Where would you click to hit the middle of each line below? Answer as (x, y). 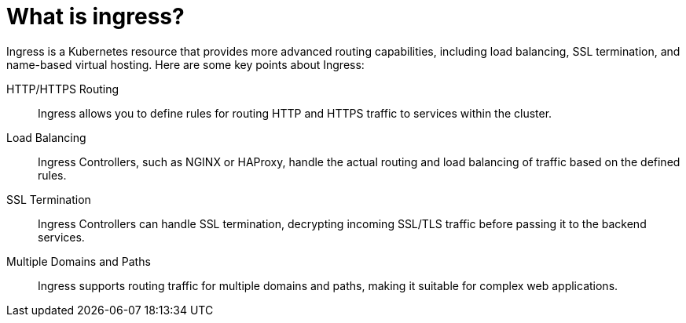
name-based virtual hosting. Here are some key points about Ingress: (185, 64)
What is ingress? (95, 16)
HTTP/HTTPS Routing (63, 89)
